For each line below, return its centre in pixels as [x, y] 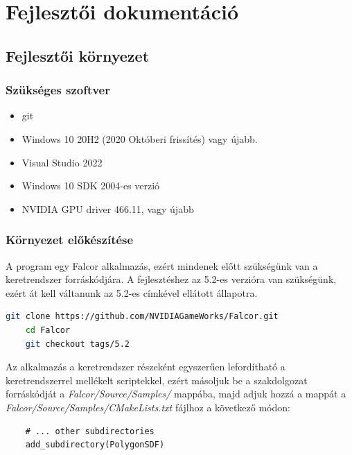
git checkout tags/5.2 [77, 344]
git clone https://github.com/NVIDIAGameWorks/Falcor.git [142, 317]
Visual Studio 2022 [62, 162]
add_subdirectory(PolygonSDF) [95, 445]
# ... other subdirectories [90, 431]
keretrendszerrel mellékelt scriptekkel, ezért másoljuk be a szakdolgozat [157, 380]
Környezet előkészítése [70, 240]
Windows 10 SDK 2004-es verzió [91, 186]
